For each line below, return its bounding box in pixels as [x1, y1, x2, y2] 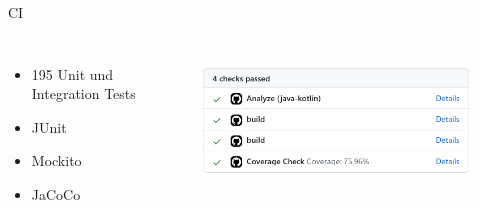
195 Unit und [31, 63, 114, 84]
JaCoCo [31, 183, 81, 204]
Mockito [31, 150, 82, 171]
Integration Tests [31, 83, 136, 104]
